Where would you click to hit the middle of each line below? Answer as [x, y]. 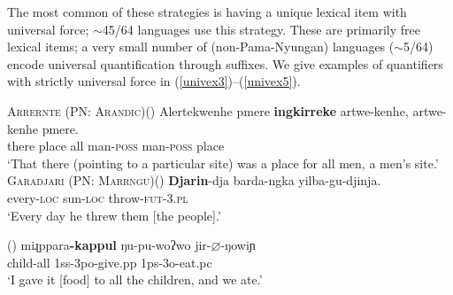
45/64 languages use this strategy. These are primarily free [261, 29]
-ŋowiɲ [238, 245]
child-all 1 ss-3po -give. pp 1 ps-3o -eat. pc [110, 262]
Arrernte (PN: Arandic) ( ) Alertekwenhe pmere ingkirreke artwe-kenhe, [208, 110]
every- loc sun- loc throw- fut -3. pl [98, 197]
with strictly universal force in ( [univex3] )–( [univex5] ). [154, 81]
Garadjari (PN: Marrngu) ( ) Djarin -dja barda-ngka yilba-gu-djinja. [194, 180]
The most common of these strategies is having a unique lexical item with [207, 12]
